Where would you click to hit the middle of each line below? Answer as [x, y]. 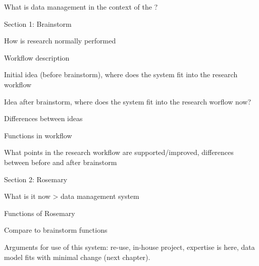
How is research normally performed [60, 41]
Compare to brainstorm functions [56, 230]
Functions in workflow [38, 135]
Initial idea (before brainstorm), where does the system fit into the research [121, 74]
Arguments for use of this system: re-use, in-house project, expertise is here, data [129, 247]
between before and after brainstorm [61, 162]
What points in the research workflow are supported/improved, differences [119, 152]
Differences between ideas [43, 118]
